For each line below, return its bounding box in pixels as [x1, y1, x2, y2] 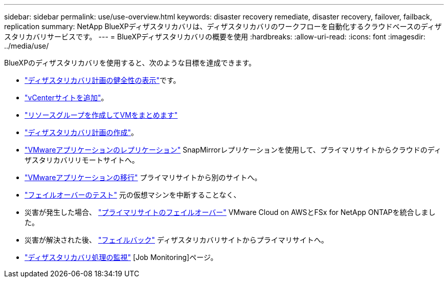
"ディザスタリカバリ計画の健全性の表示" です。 [25, 76, 181, 84]
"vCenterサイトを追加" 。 [25, 93, 108, 102]
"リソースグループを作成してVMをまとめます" [25, 111, 178, 119]
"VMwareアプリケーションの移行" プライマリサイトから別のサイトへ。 [25, 173, 262, 182]
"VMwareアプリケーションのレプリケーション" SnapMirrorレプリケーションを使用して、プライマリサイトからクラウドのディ [25, 145, 441, 154]
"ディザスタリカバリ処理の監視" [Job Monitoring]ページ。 [25, 253, 218, 262]
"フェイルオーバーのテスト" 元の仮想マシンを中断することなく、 [25, 190, 241, 199]
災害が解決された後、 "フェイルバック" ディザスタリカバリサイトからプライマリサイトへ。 [25, 235, 328, 244]
